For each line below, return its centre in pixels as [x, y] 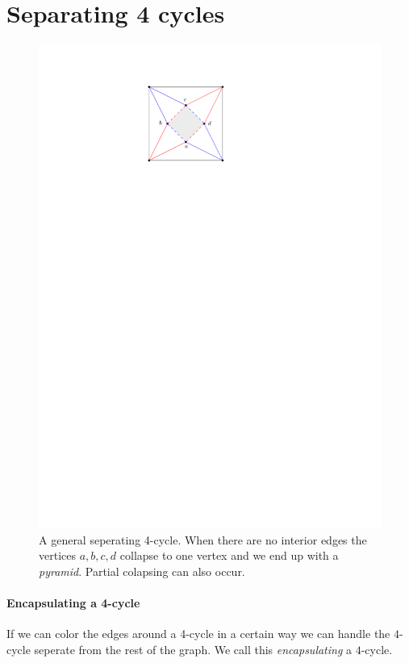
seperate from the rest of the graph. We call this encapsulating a [193, 649]
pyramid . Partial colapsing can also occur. [142, 571]
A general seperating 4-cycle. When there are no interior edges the [203, 539]
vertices [57, 555]
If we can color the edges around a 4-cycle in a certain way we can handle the [198, 634]
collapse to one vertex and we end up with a [229, 555]
